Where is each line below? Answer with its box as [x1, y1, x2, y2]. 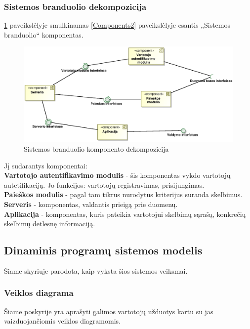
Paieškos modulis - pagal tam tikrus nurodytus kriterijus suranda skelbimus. [4, 189, 243, 200]
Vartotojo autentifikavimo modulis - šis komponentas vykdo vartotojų [4, 170, 231, 180]
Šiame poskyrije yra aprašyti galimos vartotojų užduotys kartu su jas [4, 306, 213, 316]
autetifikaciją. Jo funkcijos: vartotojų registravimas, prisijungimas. [4, 179, 205, 190]
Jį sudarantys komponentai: [4, 160, 87, 170]
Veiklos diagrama [4, 287, 74, 299]
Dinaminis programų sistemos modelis [4, 243, 203, 258]
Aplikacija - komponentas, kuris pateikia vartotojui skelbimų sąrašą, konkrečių [4, 208, 246, 219]
